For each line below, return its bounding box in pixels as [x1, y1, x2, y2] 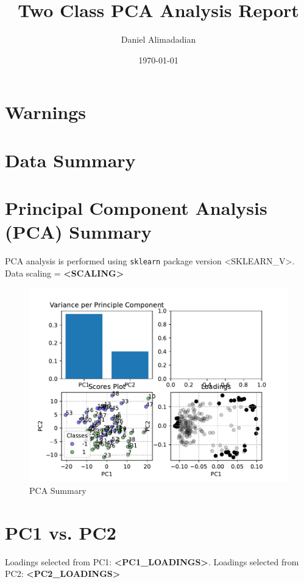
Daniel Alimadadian [121, 33, 196, 46]
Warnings [5, 100, 87, 125]
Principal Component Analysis [5, 195, 267, 220]
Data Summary [5, 147, 136, 172]
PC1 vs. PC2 [5, 520, 116, 545]
